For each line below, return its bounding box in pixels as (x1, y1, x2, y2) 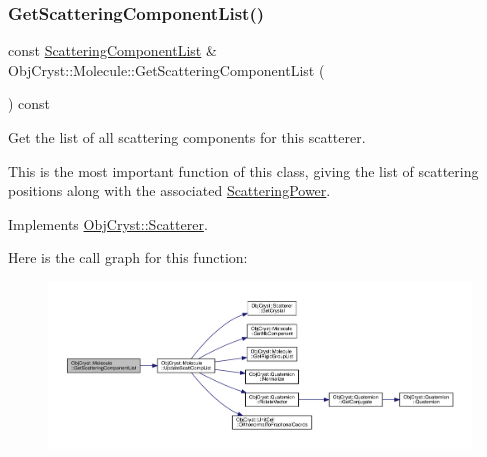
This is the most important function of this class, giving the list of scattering (8, 160, 479, 181)
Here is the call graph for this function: (8, 247, 248, 268)
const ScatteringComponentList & (8, 40, 217, 61)
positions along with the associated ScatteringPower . (8, 180, 331, 201)
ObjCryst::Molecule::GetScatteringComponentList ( (8, 59, 325, 80)
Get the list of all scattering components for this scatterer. (8, 127, 366, 147)
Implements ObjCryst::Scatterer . (8, 213, 208, 234)
